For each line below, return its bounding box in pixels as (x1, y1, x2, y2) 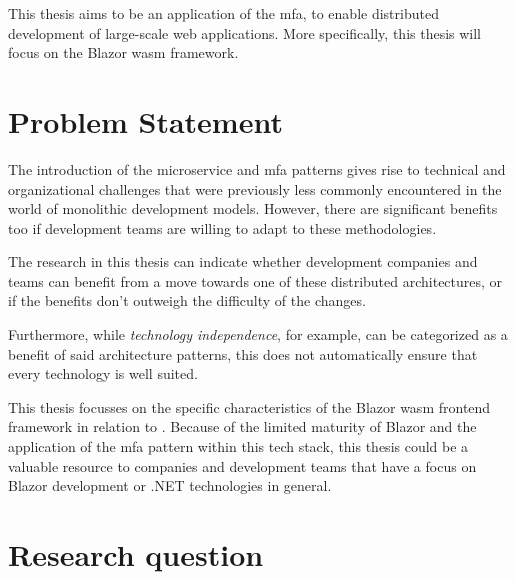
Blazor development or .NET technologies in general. (8, 475, 332, 496)
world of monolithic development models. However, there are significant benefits (8, 198, 498, 219)
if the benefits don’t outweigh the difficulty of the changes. (8, 290, 366, 311)
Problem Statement (8, 100, 283, 141)
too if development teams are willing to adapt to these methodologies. (8, 217, 437, 238)
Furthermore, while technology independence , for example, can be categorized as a (8, 324, 508, 345)
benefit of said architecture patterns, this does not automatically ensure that (8, 343, 478, 364)
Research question (8, 534, 264, 574)
